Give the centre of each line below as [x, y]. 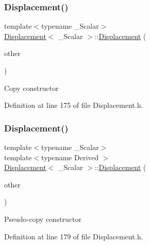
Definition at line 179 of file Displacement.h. [74, 236]
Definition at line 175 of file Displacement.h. [74, 105]
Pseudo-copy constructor [43, 219]
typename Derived [70, 157]
